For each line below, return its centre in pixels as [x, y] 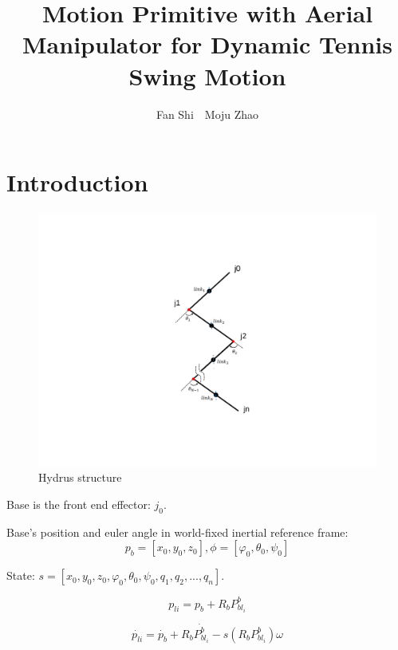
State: [21, 575]
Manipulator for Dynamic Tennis [207, 44]
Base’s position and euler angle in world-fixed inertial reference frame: [177, 532]
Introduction [77, 182]
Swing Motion [207, 75]
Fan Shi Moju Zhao [207, 114]
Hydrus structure [80, 477]
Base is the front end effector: [79, 504]
